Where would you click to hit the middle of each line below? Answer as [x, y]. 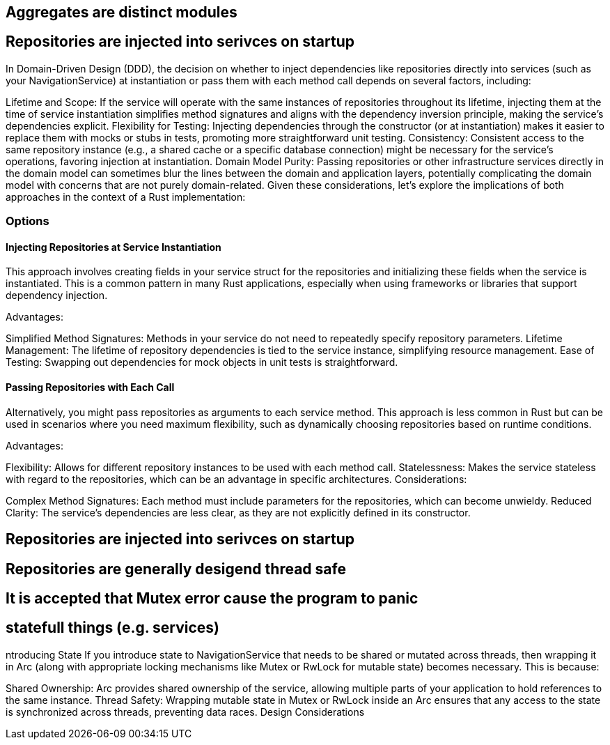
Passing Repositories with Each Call [90, 387]
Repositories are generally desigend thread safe [176, 569]
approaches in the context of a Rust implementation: [126, 197]
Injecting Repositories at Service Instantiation [114, 247]
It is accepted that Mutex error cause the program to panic [212, 598]
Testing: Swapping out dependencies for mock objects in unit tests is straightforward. [202, 362]
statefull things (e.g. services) [113, 628]
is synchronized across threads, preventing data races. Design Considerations [185, 712]
